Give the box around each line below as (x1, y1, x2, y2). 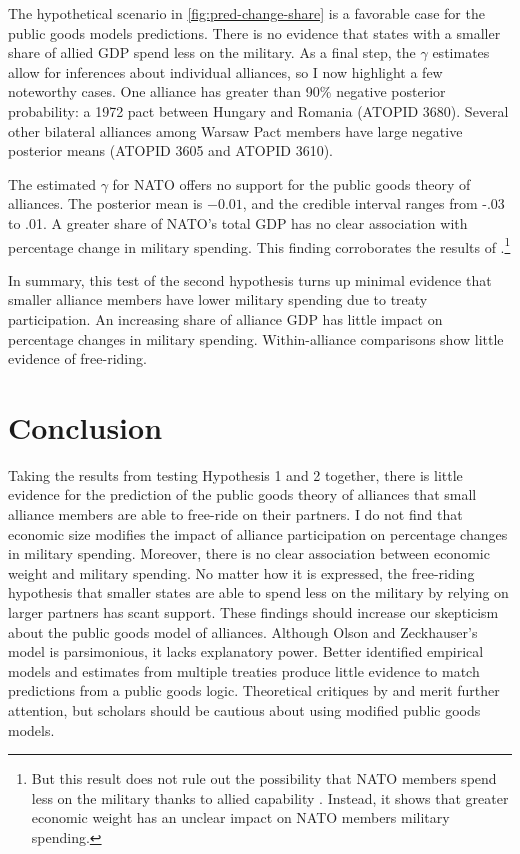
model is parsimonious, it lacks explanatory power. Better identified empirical (8, 641, 484, 662)
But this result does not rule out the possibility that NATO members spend (31, 768, 497, 789)
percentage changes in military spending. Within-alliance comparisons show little (8, 328, 504, 349)
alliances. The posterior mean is (8, 193, 203, 214)
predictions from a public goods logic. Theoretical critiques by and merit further (8, 680, 500, 701)
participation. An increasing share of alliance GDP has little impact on (8, 308, 443, 329)
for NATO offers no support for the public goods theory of (112, 173, 471, 194)
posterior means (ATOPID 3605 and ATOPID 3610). (8, 140, 333, 161)
